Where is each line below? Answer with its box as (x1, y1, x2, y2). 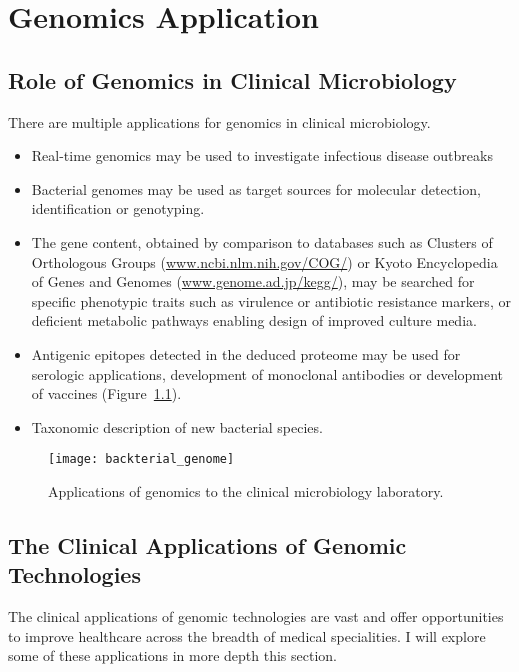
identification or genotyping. (31, 198, 205, 219)
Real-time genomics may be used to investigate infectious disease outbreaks (31, 145, 493, 166)
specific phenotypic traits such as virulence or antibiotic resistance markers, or (31, 290, 511, 311)
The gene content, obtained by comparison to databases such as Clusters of (31, 231, 493, 252)
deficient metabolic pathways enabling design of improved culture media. (31, 310, 477, 331)
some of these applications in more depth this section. (8, 645, 338, 666)
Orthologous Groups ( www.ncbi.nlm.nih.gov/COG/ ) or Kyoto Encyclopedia (31, 251, 498, 272)
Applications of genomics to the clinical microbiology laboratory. (48, 480, 444, 501)
